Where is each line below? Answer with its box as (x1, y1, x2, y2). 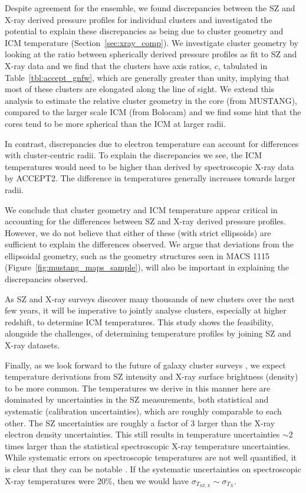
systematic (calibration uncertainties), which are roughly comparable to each (5, 405, 282, 417)
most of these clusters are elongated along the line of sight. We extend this (5, 83, 275, 95)
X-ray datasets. (5, 339, 60, 351)
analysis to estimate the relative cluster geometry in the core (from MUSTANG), (5, 94, 298, 106)
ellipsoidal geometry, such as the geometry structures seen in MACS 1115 (5, 249, 269, 262)
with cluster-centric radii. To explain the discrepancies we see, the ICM (5, 149, 262, 161)
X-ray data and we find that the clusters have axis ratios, (5, 59, 212, 71)
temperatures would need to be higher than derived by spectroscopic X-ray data (5, 160, 294, 172)
